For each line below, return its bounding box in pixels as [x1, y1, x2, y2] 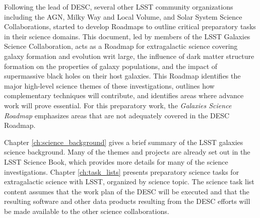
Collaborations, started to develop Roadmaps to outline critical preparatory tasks [4, 21, 256, 32]
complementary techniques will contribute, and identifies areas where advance [4, 90, 244, 101]
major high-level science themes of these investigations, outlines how [4, 80, 215, 91]
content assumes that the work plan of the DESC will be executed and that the [4, 186, 249, 196]
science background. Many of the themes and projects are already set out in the [4, 147, 250, 157]
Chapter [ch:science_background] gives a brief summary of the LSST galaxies [4, 136, 243, 147]
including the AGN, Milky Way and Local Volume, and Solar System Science [4, 11, 242, 22]
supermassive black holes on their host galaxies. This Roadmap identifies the [4, 70, 241, 81]
